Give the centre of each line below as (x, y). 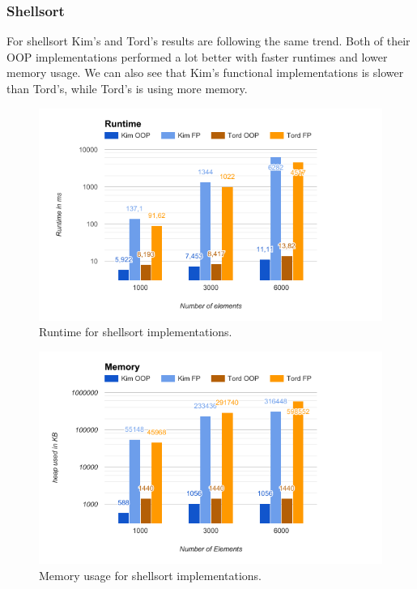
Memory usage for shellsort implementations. (150, 575)
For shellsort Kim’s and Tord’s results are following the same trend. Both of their (208, 41)
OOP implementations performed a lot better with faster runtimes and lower (197, 56)
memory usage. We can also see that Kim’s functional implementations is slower (205, 73)
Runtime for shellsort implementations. (136, 332)
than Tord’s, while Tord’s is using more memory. (127, 88)
